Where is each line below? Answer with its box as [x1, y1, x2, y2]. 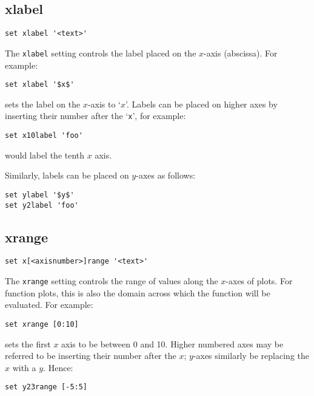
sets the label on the [5, 97, 81, 110]
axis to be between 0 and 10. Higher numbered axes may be [61, 337, 284, 350]
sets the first [5, 337, 51, 350]
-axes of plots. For [225, 275, 293, 287]
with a [12, 361, 36, 374]
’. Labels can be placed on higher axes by [125, 97, 278, 110]
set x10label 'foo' [5, 131, 83, 140]
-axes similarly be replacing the [193, 349, 309, 362]
